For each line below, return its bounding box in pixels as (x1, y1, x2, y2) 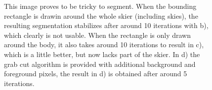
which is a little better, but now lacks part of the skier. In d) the (4, 49, 200, 59)
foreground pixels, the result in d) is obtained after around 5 (4, 68, 187, 79)
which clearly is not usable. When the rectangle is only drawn (4, 30, 191, 40)
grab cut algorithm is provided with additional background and (4, 59, 196, 69)
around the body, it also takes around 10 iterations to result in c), (4, 39, 204, 50)
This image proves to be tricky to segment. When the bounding (4, 1, 197, 11)
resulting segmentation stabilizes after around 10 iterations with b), (4, 20, 209, 30)
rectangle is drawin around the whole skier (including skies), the (4, 10, 198, 21)
